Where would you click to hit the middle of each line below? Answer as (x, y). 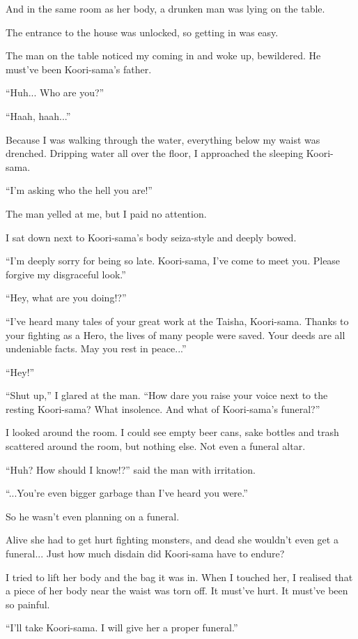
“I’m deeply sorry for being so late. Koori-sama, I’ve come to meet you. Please (173, 261)
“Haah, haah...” (38, 115)
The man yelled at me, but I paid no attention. (106, 213)
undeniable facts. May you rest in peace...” (96, 348)
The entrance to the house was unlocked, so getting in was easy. (142, 32)
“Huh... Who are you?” (55, 92)
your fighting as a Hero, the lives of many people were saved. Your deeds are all (176, 334)
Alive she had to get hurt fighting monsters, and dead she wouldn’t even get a (172, 540)
